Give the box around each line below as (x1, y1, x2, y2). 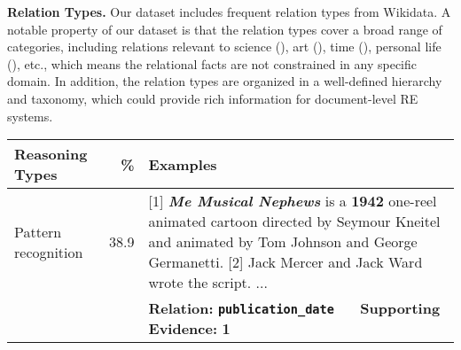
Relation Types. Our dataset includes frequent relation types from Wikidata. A (7, 3, 451, 20)
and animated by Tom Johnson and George (148, 231, 418, 253)
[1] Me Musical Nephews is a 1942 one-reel (148, 191, 437, 212)
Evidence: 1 (148, 318, 230, 339)
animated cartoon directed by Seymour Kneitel (148, 211, 441, 232)
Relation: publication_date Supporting (148, 298, 441, 319)
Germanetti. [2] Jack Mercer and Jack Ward (148, 252, 423, 273)
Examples (148, 153, 217, 175)
